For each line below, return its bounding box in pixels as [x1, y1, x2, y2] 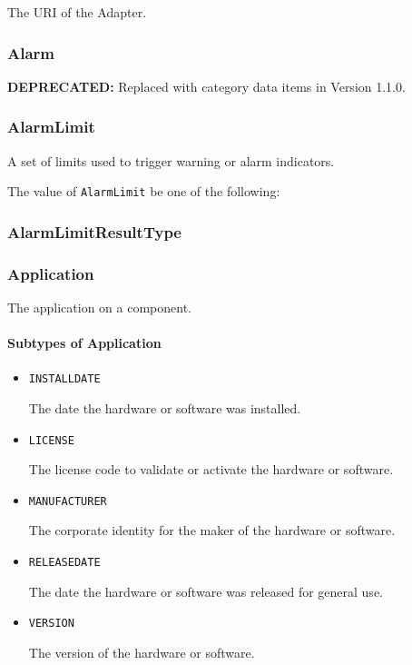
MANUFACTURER [28, 494, 107, 508]
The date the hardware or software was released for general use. [28, 581, 383, 600]
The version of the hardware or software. [28, 642, 255, 661]
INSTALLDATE [28, 372, 101, 386]
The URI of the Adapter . [7, 3, 147, 21]
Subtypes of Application [7, 333, 162, 352]
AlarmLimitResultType [7, 220, 181, 243]
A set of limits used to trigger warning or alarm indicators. [7, 151, 335, 170]
